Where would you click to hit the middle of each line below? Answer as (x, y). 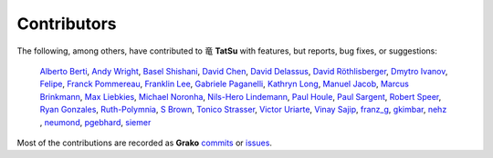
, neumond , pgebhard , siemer (95, 122)
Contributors (67, 24)
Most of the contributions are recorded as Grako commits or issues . (145, 143)
